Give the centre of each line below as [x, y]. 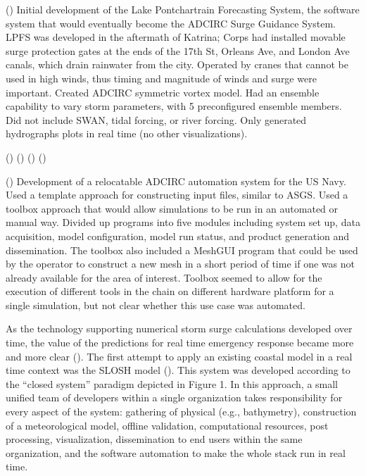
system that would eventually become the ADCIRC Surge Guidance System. [171, 23]
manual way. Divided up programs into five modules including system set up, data [183, 222]
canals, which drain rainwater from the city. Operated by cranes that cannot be [177, 64]
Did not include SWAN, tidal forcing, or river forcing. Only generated [156, 119]
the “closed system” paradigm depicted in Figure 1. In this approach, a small [172, 383]
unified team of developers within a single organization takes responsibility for [174, 397]
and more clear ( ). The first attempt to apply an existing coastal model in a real [179, 356]
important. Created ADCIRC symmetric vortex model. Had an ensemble [163, 92]
